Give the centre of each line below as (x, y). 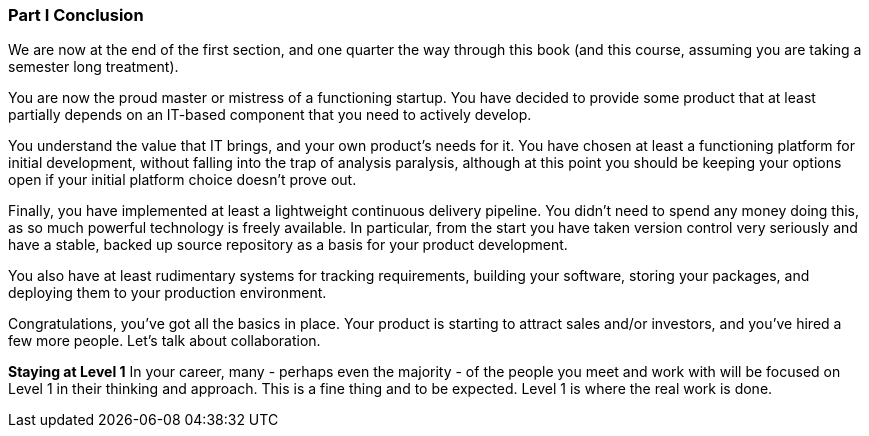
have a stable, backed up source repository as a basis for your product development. (288, 245)
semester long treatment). (93, 67)
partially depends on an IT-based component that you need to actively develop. (270, 115)
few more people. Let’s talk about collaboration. (164, 341)
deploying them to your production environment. (167, 293)
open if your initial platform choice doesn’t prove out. (182, 180)
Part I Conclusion (76, 15)
